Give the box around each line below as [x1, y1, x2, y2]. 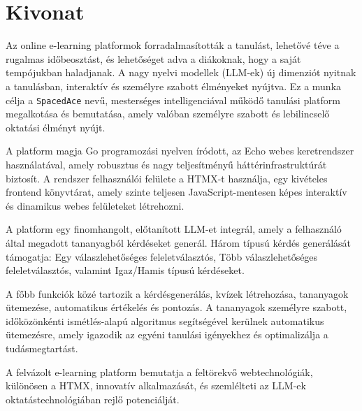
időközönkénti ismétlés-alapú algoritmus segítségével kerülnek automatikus [6, 313, 324, 328]
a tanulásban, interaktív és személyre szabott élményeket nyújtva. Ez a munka [6, 78, 342, 93]
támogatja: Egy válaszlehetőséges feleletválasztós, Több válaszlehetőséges [6, 249, 318, 264]
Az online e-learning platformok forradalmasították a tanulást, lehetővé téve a [6, 38, 340, 52]
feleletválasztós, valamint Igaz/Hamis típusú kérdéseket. [6, 263, 245, 277]
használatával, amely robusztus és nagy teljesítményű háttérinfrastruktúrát [6, 157, 327, 171]
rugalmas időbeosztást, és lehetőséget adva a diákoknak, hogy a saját [6, 51, 301, 66]
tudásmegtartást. [6, 341, 78, 356]
